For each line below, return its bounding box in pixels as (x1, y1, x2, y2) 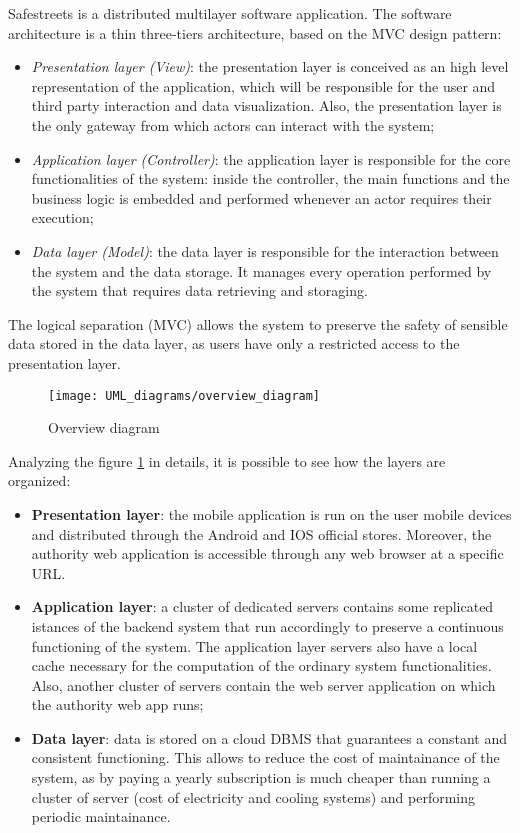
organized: (8, 470, 71, 491)
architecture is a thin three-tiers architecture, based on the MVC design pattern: (8, 22, 502, 43)
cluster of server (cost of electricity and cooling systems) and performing (31, 786, 476, 807)
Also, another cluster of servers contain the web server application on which (31, 674, 496, 695)
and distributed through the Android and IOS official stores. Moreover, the (31, 523, 492, 544)
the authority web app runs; (31, 694, 204, 715)
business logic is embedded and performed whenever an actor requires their (31, 187, 492, 208)
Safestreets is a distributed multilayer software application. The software (8, 3, 452, 23)
